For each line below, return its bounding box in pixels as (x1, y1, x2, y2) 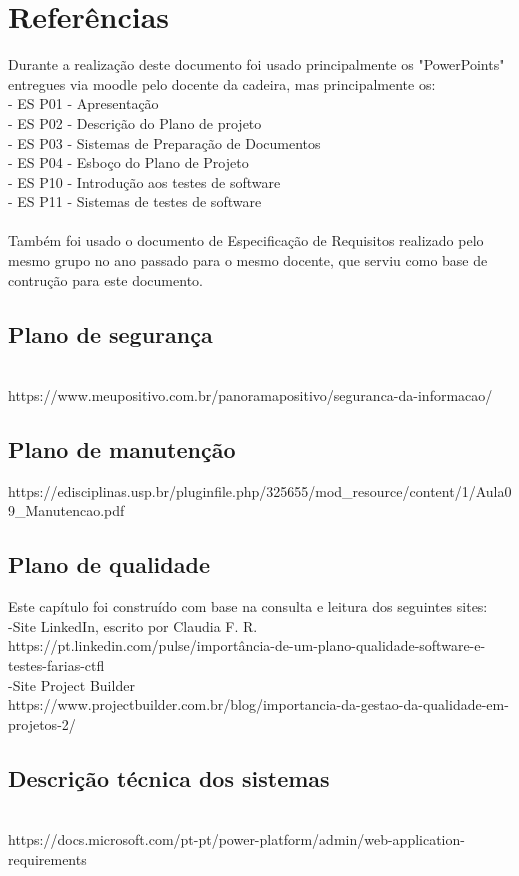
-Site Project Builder (8, 674, 135, 695)
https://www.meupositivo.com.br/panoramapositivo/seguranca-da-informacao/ (8, 385, 493, 406)
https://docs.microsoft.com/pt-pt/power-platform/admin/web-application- (8, 829, 465, 850)
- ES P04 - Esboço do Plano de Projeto (8, 152, 249, 173)
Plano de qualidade (8, 549, 210, 580)
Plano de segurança (8, 318, 213, 349)
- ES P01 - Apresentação (8, 93, 159, 114)
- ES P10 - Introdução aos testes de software (8, 171, 281, 192)
